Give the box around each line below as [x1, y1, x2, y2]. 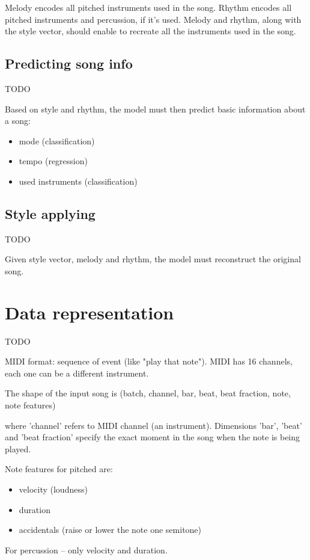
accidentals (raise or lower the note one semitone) [19, 523, 202, 536]
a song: [5, 114, 31, 127]
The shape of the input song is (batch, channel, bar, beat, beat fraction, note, [5, 387, 291, 399]
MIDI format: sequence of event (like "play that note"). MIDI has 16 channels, [5, 355, 293, 368]
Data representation [5, 300, 174, 324]
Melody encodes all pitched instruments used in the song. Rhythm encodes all [5, 1, 292, 13]
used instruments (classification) [19, 174, 138, 187]
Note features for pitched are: [5, 463, 113, 475]
